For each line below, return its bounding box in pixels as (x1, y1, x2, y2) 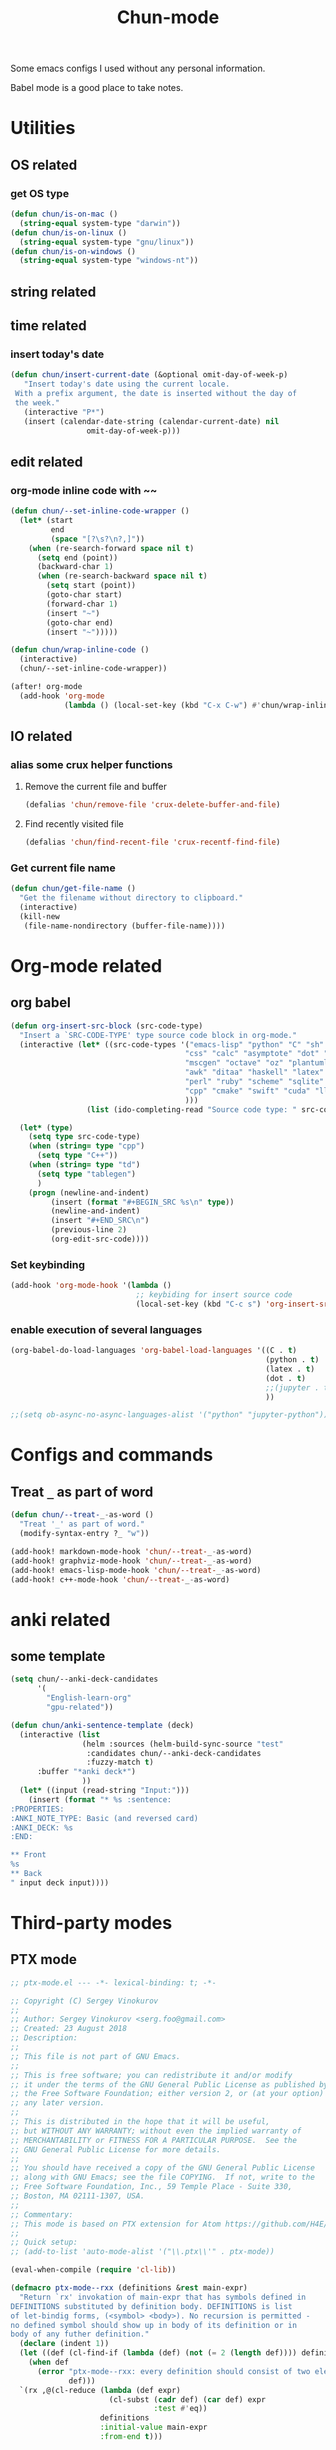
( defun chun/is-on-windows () (10, 246, 137, 256)
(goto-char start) (46, 590, 123, 600)
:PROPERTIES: (10, 1804, 65, 1814)
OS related (10, 156, 78, 173)
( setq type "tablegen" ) (36, 1169, 137, 1179)
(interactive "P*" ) (23, 407, 105, 417)
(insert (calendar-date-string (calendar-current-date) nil (23, 416, 280, 426)
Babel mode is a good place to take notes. (10, 82, 184, 94)
